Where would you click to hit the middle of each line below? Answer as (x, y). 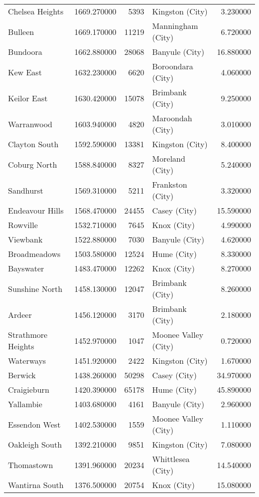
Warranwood (30, 124)
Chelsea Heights (36, 11)
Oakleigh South (35, 444)
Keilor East (28, 98)
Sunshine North (35, 288)
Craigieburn (29, 389)
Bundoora (25, 52)
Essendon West (34, 424)
